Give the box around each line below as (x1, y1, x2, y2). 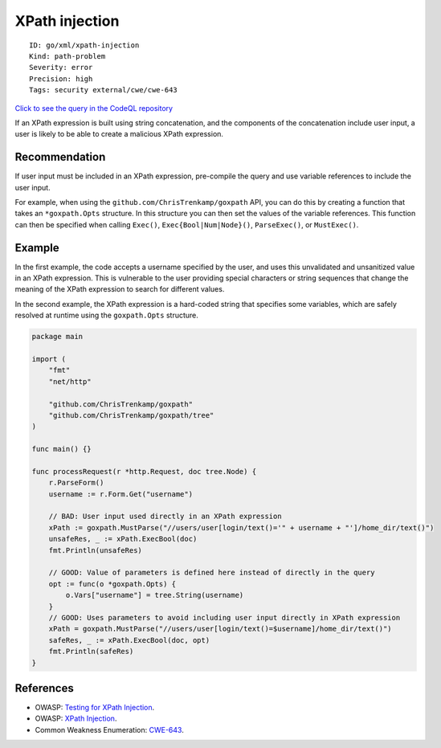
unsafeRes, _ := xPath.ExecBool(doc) (48, 534, 198, 544)
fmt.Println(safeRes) (48, 647, 134, 656)
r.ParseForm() (48, 478, 104, 488)
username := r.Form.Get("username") (48, 489, 193, 498)
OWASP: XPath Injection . (35, 713, 117, 723)
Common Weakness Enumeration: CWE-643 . (35, 725, 184, 734)
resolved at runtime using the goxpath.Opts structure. (14, 310, 198, 321)
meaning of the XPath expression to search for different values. (14, 284, 225, 294)
